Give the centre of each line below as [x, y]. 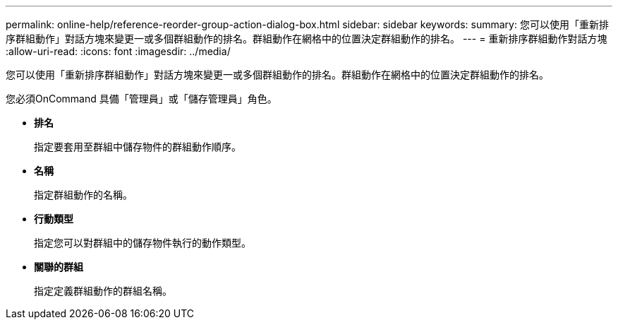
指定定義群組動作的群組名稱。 [103, 291]
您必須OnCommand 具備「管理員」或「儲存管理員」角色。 [141, 99]
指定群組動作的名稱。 [83, 195]
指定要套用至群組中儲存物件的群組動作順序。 [138, 147]
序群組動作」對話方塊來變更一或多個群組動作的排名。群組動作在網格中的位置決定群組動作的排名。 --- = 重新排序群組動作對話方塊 [307, 39]
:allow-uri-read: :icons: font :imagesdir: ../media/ [118, 51]
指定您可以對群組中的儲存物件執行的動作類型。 [143, 243]
